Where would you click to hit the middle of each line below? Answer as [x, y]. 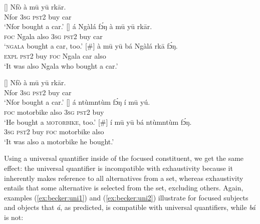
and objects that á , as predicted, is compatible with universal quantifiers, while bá [130, 207]
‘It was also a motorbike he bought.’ [59, 141]
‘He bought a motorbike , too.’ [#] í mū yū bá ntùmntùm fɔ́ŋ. [98, 122]
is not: [14, 217]
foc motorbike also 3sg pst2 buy [54, 111]
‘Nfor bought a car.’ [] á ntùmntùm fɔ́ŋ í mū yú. [77, 102]
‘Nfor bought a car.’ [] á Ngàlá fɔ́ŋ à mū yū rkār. [78, 26]
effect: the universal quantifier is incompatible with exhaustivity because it [118, 168]
